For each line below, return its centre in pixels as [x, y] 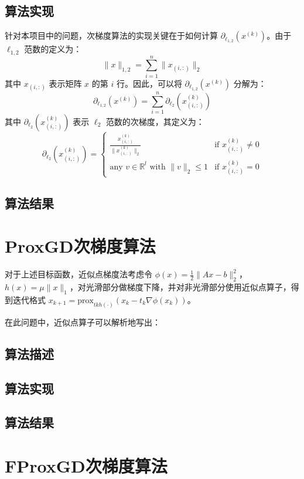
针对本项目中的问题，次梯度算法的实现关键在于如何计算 [111, 35]
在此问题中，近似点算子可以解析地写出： [83, 322]
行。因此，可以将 [149, 83]
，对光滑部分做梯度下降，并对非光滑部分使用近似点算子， [180, 287]
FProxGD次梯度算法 [86, 465]
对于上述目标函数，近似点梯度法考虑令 [78, 274]
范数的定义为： [53, 49]
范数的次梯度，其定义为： [155, 121]
